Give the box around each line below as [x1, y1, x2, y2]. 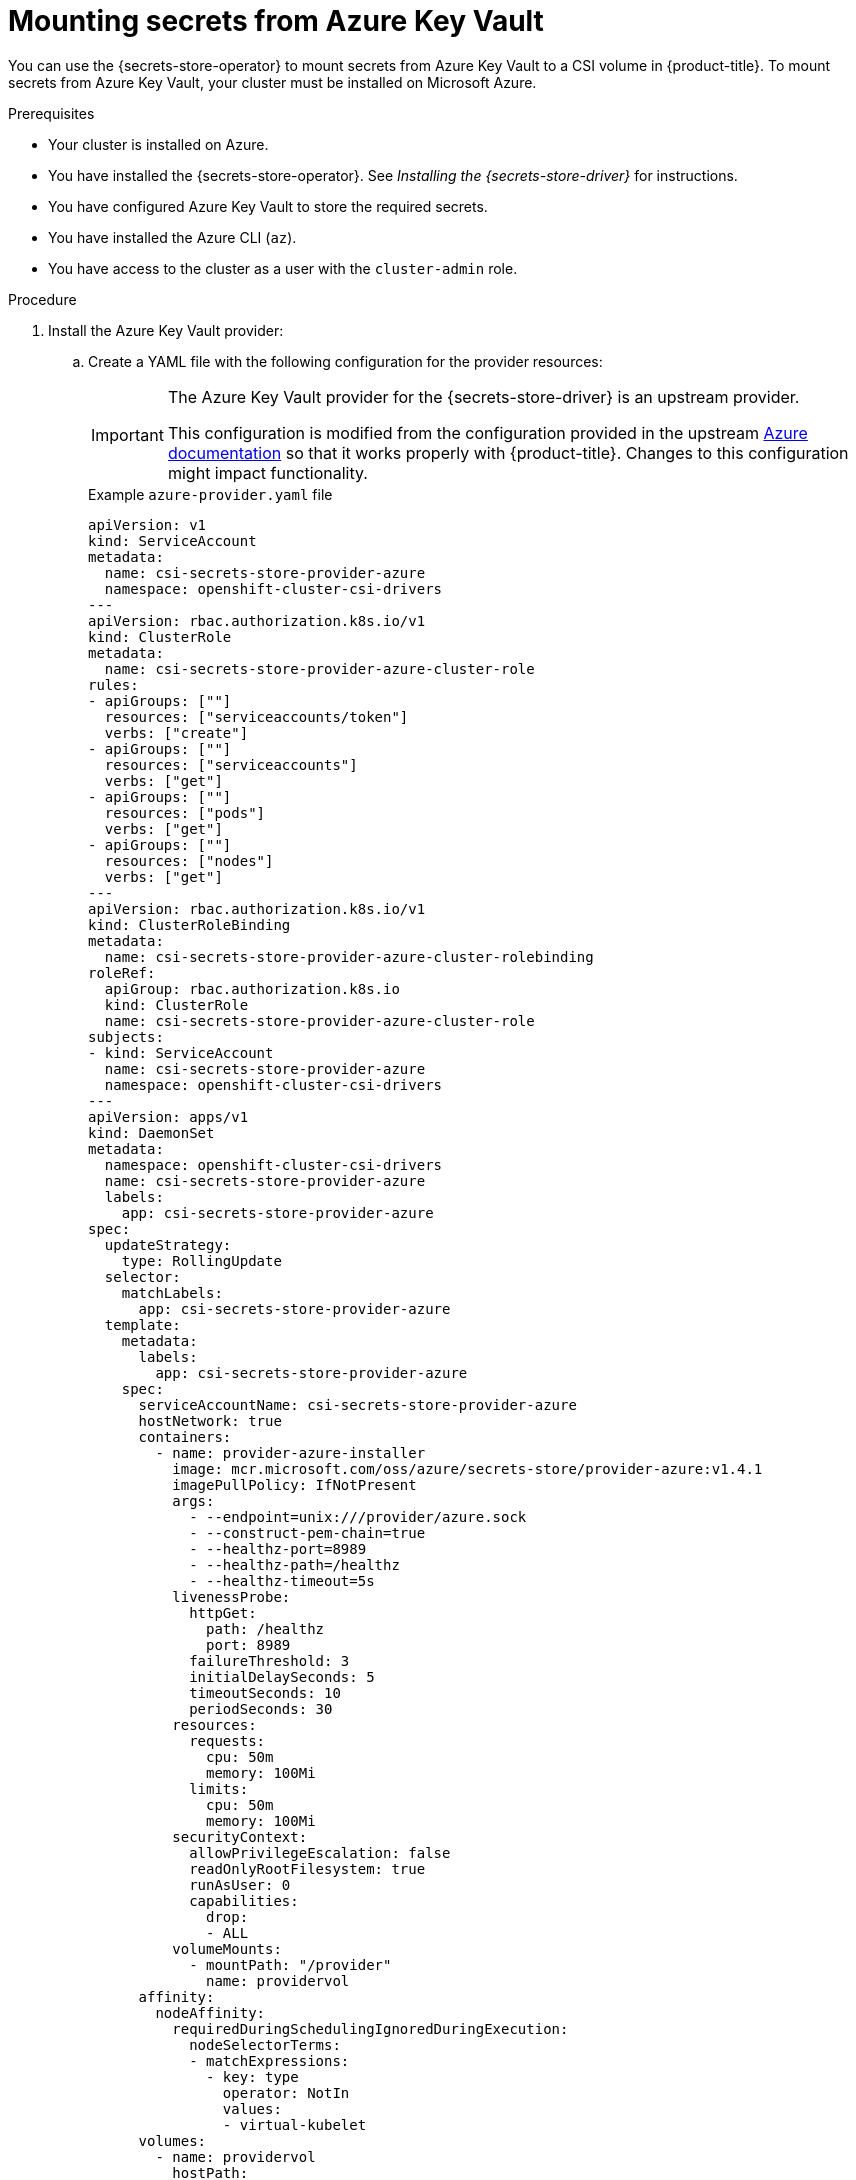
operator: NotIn [222, 2084, 350, 2101]
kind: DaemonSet [88, 1124, 215, 1141]
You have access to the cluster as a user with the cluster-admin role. [48, 259, 518, 277]
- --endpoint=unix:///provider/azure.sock [189, 1508, 527, 1525]
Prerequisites [8, 104, 95, 122]
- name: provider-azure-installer [155, 1444, 426, 1461]
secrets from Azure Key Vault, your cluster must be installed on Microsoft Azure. [8, 73, 537, 91]
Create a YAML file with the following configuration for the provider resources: [88, 352, 603, 370]
